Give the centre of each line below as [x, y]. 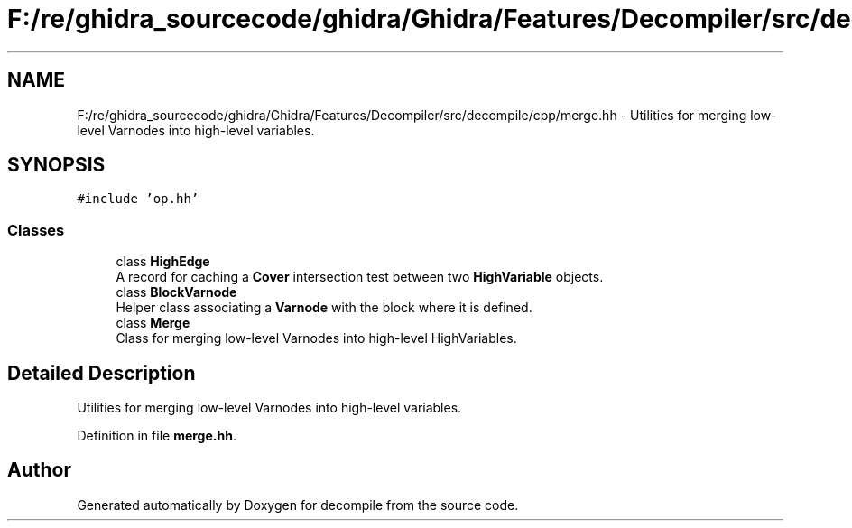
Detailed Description [102, 373]
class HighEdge [163, 262]
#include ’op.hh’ [138, 199]
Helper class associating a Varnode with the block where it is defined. [324, 308]
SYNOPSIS [56, 165]
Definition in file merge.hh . [157, 436]
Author [39, 470]
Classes [36, 230]
